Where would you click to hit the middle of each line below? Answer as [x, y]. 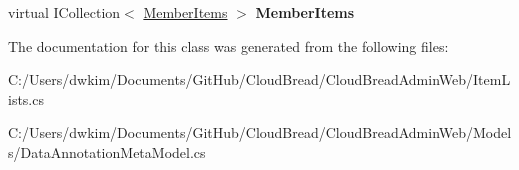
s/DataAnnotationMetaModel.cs [107, 151]
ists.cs [26, 98]
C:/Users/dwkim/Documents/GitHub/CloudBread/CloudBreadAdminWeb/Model [260, 132]
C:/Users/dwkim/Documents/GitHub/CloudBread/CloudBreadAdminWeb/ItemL [259, 79]
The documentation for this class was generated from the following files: [228, 45]
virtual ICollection [64, 12]
